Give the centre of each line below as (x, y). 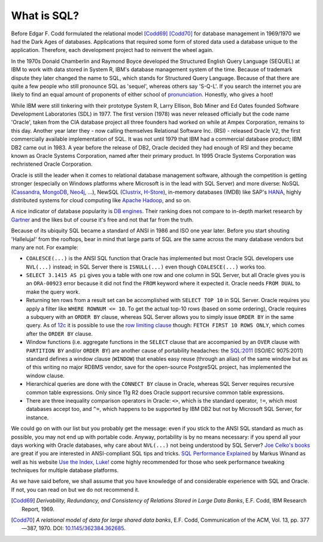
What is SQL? (45, 16)
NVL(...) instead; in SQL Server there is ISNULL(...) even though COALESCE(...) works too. (146, 267)
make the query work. (53, 292)
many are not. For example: (45, 247)
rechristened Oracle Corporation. (52, 164)
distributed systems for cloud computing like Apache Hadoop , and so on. (101, 200)
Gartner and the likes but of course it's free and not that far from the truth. (102, 220)
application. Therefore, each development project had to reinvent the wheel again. (112, 50)
